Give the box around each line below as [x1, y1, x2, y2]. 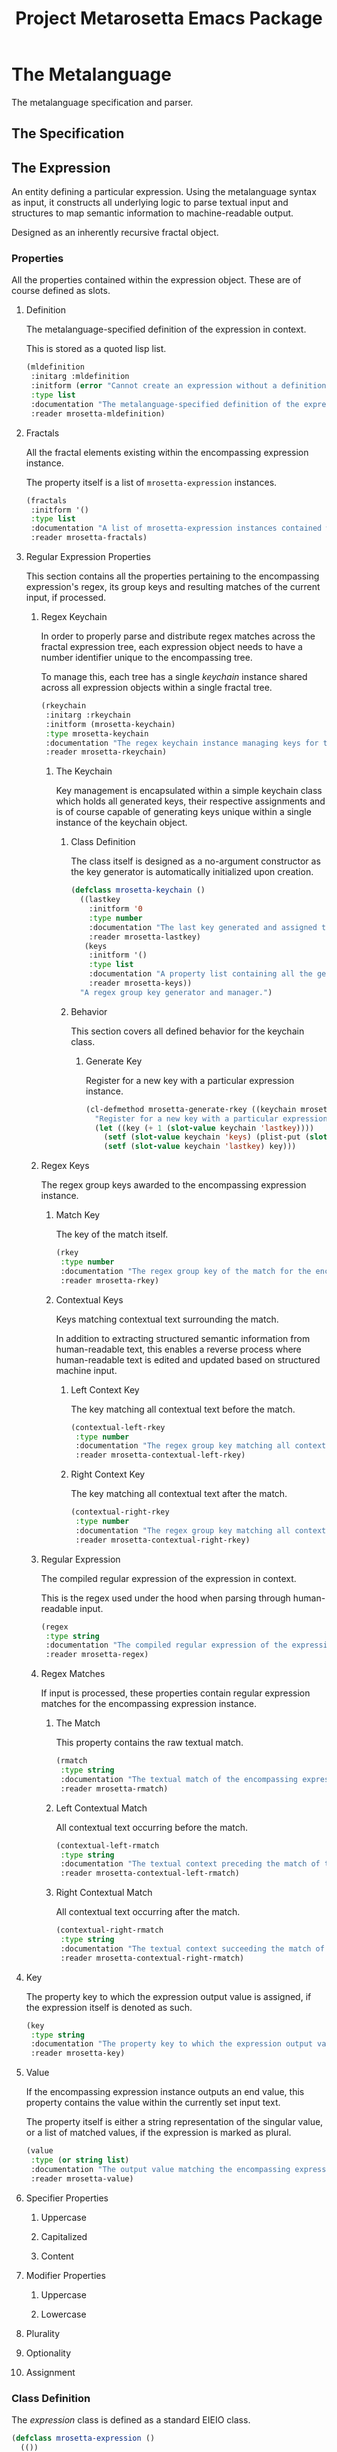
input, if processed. [25, 592, 107, 604]
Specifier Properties [25, 2192, 109, 2204]
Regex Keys [40, 1160, 90, 1172]
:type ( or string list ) [30, 2155, 130, 2166]
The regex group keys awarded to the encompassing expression [40, 1179, 307, 1191]
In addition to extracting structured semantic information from [55, 1332, 311, 1344]
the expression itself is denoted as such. [25, 2001, 193, 2013]
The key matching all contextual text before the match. [70, 1403, 296, 1415]
